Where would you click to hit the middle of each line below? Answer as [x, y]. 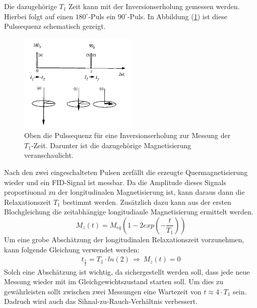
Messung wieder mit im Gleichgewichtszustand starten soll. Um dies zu [114, 281]
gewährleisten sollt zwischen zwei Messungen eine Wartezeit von [103, 291]
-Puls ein [102, 16]
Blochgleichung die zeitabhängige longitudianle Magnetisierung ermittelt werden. [129, 212]
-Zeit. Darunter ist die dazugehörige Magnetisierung [111, 145]
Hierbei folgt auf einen [39, 16]
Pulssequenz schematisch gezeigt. [55, 26]
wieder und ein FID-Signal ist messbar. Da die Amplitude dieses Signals [115, 182]
